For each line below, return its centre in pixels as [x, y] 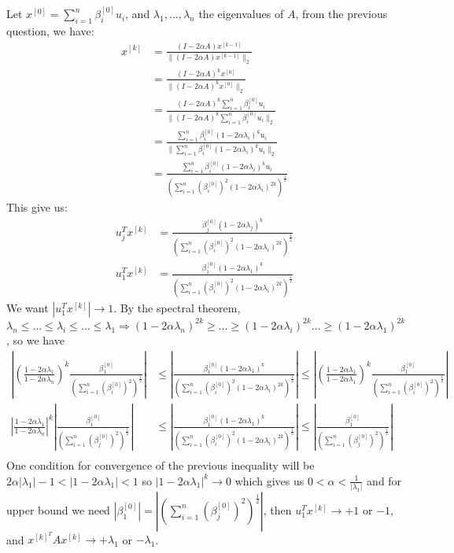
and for [384, 480]
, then [277, 509]
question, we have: [50, 31]
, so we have [35, 340]
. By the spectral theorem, [177, 307]
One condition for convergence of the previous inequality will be [161, 465]
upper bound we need [58, 509]
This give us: [37, 207]
